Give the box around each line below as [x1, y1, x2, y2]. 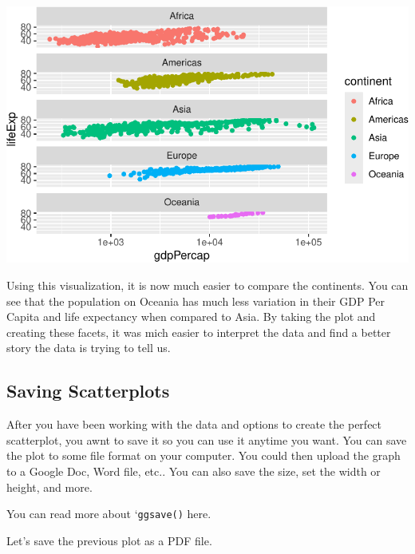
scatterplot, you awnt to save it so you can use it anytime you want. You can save [6, 431, 407, 448]
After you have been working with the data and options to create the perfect [6, 416, 382, 433]
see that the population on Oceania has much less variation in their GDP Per [6, 292, 385, 309]
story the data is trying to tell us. [6, 339, 171, 356]
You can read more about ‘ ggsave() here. [6, 505, 211, 522]
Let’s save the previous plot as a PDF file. [6, 532, 212, 548]
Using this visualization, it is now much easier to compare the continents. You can [6, 276, 409, 293]
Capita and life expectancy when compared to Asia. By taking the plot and [6, 308, 376, 325]
